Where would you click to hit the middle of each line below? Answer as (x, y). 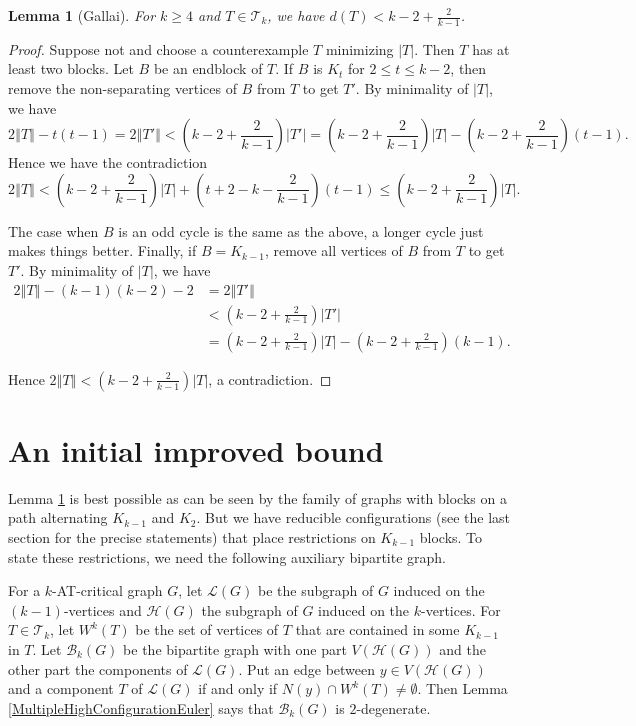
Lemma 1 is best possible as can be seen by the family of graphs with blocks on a (257, 497)
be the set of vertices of (207, 629)
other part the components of (98, 668)
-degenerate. (393, 707)
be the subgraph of (316, 590)
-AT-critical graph (107, 590)
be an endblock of (208, 68)
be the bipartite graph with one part (235, 648)
